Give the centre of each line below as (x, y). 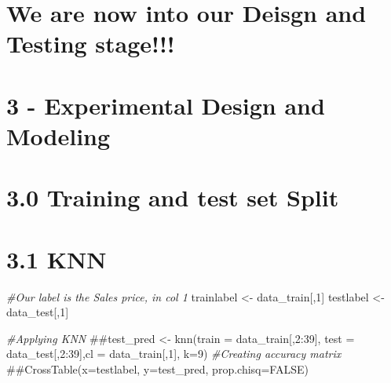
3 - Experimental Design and (166, 105)
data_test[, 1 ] (38, 312)
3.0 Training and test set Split (173, 197)
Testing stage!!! (91, 44)
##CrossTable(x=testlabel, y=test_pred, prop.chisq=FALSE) (157, 369)
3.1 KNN (57, 259)
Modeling (58, 135)
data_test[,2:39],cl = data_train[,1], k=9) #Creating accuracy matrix (174, 354)
